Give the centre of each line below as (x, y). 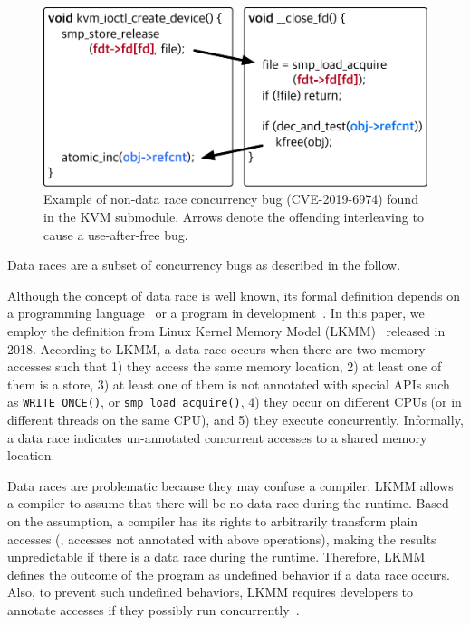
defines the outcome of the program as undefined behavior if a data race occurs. (229, 574)
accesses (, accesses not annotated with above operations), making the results (222, 538)
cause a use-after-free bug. (116, 234)
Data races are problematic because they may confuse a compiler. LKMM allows (230, 485)
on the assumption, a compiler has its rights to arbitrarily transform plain (213, 520)
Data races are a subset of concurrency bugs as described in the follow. (204, 265)
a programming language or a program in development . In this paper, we (216, 313)
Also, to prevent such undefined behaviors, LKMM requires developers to (211, 592)
